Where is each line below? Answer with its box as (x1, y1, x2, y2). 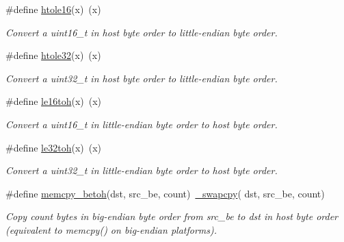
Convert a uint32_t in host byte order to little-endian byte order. (5, 71, 278, 85)
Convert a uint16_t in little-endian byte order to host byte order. (5, 117, 278, 131)
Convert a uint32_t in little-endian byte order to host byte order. (5, 163, 278, 178)
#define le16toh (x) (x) (5, 94, 102, 108)
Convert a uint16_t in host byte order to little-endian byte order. (5, 25, 278, 39)
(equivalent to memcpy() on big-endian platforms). (5, 222, 217, 237)
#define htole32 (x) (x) (5, 48, 101, 62)
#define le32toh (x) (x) (5, 140, 102, 154)
